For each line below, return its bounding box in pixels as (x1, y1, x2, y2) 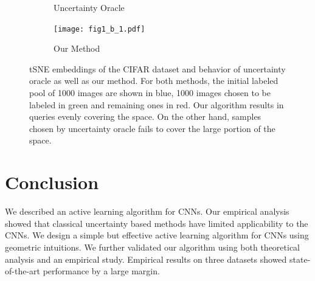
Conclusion (5, 170, 99, 195)
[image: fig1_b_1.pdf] (54, 24, 145, 33)
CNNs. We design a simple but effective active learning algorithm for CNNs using (5, 229, 309, 241)
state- (289, 252, 311, 265)
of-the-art (5, 265, 40, 277)
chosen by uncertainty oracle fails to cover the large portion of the (29, 122, 275, 134)
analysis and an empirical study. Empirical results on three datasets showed (5, 252, 287, 265)
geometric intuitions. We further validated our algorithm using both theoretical (5, 240, 300, 253)
